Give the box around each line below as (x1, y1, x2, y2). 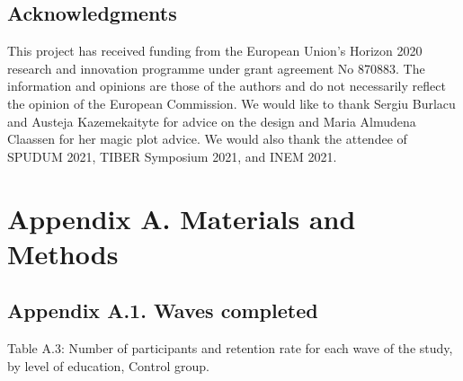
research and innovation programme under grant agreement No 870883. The (7, 58, 425, 77)
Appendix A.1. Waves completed (7, 297, 318, 324)
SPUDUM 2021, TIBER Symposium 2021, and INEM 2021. (7, 146, 337, 165)
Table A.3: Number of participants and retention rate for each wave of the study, (7, 339, 453, 358)
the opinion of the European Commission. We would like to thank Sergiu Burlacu (7, 93, 456, 112)
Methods (7, 235, 119, 271)
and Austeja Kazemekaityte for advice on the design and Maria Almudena (7, 111, 416, 130)
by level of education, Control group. (7, 356, 209, 375)
